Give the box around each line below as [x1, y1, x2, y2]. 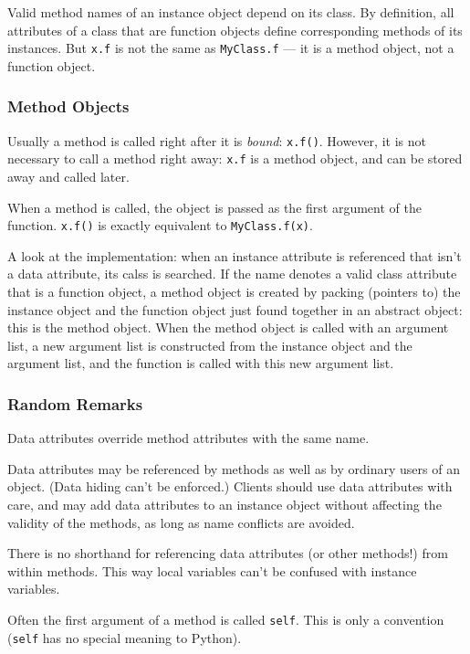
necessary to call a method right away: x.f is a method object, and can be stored [7, 149, 463, 168]
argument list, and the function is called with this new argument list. [7, 353, 394, 373]
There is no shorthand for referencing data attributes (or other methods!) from [7, 543, 448, 563]
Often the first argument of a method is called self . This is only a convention [7, 609, 444, 628]
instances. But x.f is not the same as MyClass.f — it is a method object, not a [7, 38, 454, 58]
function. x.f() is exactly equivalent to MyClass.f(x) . [7, 216, 313, 235]
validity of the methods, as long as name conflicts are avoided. [7, 512, 355, 532]
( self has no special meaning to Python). [7, 628, 242, 647]
